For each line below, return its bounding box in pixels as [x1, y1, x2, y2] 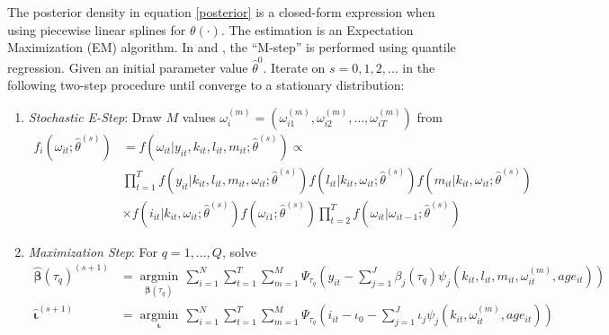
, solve [221, 242, 257, 260]
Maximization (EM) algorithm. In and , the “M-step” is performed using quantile [7, 38, 456, 57]
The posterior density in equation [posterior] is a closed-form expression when [7, 3, 435, 21]
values [182, 107, 216, 126]
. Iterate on [263, 57, 326, 76]
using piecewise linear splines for [7, 20, 186, 39]
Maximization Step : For [28, 242, 158, 260]
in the [402, 57, 435, 76]
